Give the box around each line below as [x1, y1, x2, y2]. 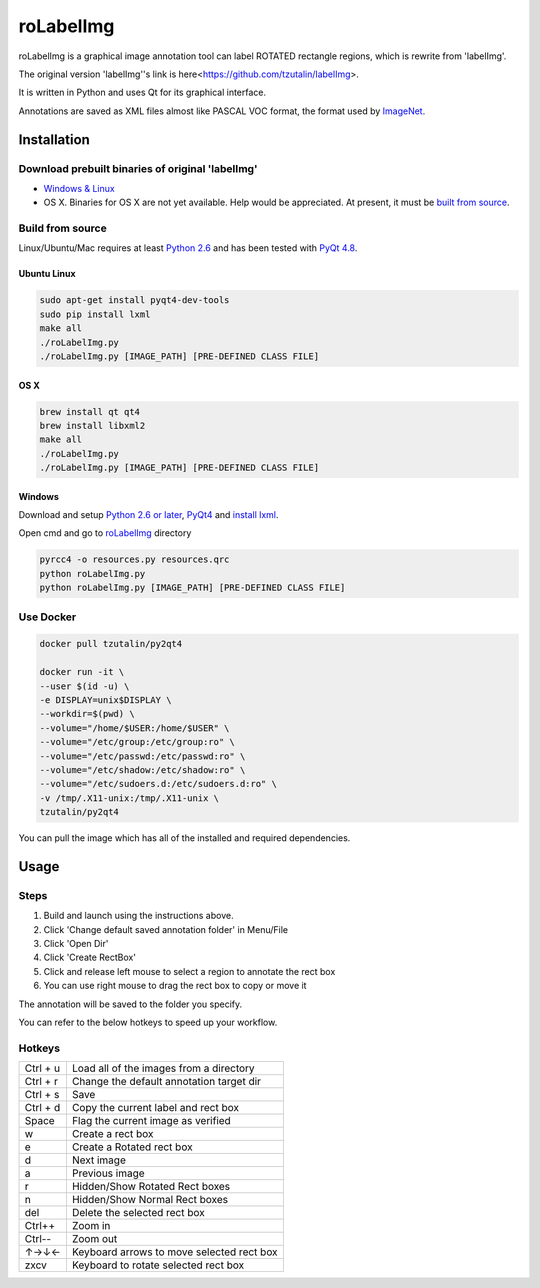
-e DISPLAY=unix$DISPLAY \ [39, 694, 172, 705]
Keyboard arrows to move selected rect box [71, 1245, 279, 1259]
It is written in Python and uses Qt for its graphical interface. [18, 86, 267, 99]
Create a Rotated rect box [71, 1140, 194, 1154]
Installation [18, 131, 90, 148]
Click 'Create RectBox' [43, 951, 137, 964]
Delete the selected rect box [71, 1206, 205, 1220]
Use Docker [18, 610, 77, 624]
